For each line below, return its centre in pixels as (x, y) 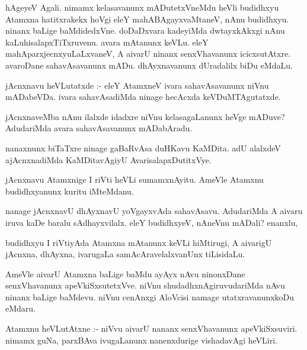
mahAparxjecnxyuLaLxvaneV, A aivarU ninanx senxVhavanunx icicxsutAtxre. (148, 54)
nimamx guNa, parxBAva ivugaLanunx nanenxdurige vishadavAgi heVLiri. (141, 340)
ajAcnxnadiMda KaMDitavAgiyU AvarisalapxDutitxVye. (108, 159)
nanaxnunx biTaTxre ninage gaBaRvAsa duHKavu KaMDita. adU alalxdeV (143, 148)
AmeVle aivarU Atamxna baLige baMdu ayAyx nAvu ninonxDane (125, 273)
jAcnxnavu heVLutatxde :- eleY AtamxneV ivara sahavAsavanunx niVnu (137, 85)
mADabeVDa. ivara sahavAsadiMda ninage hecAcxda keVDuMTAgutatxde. (143, 97)
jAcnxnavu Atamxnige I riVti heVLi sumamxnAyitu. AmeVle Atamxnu (135, 179)
